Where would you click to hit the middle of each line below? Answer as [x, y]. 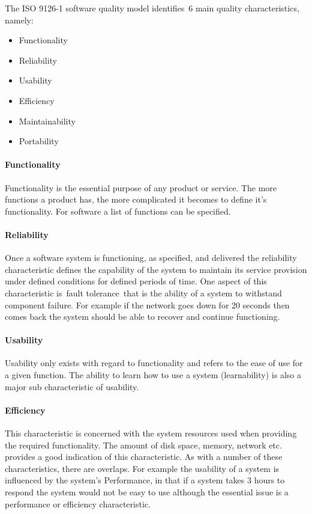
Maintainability [47, 121]
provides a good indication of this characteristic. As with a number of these [144, 457]
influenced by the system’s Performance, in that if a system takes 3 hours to [145, 480]
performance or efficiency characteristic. [78, 503]
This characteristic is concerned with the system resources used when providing [151, 433]
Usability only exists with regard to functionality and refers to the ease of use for [154, 363]
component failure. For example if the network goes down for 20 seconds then [147, 304]
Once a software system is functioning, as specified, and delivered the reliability [151, 258]
